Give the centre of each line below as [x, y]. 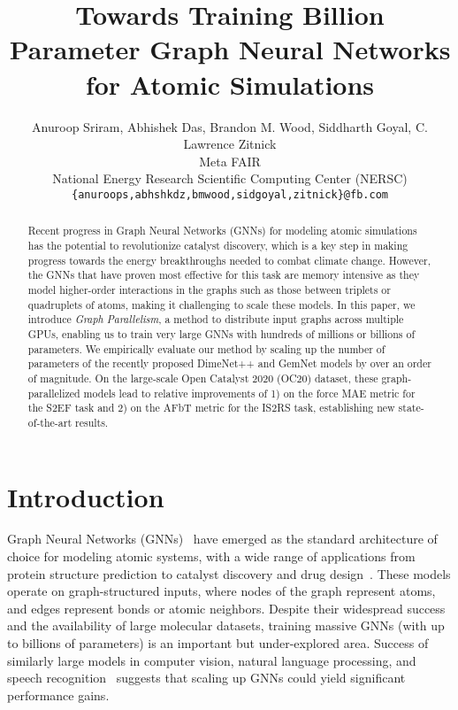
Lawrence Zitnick [230, 144]
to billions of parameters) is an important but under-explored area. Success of [218, 643]
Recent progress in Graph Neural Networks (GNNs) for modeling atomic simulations [222, 231]
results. [92, 422]
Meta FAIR [230, 161]
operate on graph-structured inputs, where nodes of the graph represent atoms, [221, 591]
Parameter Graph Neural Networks [230, 49]
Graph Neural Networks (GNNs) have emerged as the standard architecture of [222, 539]
